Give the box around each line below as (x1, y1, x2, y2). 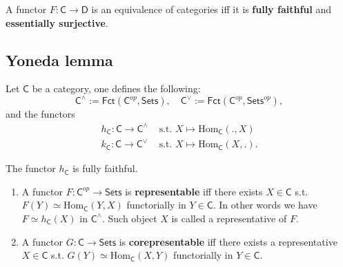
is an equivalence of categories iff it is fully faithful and (91, 2, 331, 16)
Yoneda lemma (6, 49, 113, 70)
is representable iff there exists (125, 184, 263, 198)
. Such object (101, 211, 157, 225)
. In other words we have (213, 197, 317, 212)
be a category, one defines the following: (32, 81, 201, 96)
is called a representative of (171, 211, 287, 225)
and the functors (6, 107, 75, 121)
